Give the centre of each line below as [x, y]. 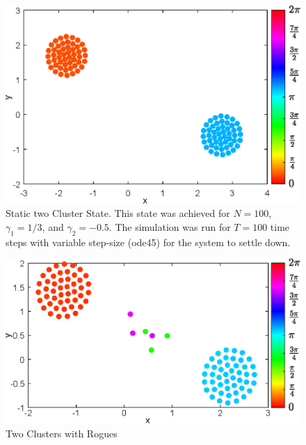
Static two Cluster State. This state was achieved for [118, 213]
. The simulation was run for [170, 227]
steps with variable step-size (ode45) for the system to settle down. [148, 242]
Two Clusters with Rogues [62, 433]
